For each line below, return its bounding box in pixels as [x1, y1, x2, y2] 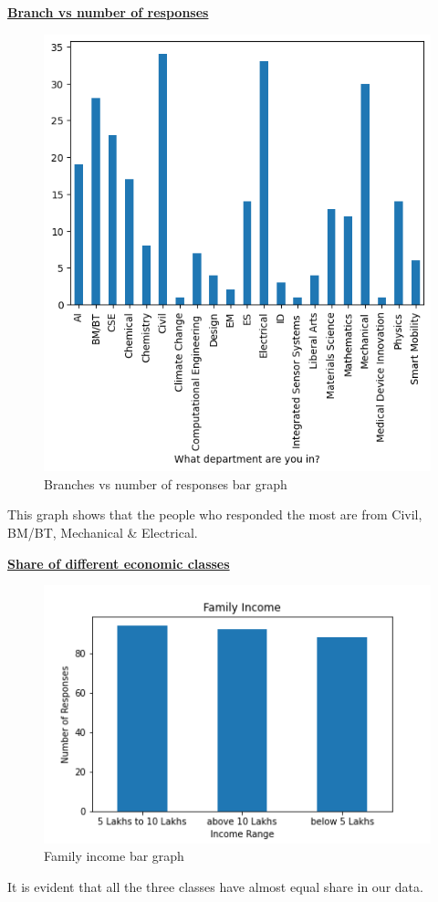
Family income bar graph [44, 846, 184, 865]
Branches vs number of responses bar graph [44, 474, 287, 493]
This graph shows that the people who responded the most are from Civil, [7, 505, 422, 524]
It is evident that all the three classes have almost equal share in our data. [7, 877, 423, 897]
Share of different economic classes [7, 553, 230, 572]
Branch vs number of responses [7, 3, 209, 21]
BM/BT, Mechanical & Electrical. [7, 523, 198, 542]
